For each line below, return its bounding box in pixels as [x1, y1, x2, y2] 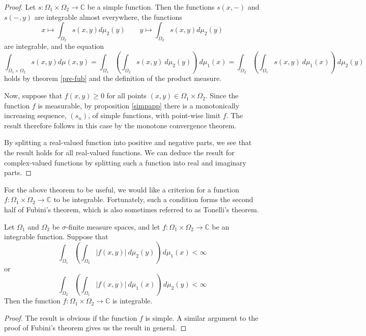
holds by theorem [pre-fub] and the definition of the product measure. [4, 73, 221, 83]
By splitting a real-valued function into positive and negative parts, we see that [4, 137, 252, 148]
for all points [106, 90, 147, 101]
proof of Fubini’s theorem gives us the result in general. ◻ [4, 322, 187, 333]
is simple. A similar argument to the [145, 312, 259, 323]
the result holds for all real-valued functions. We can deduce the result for [4, 147, 235, 158]
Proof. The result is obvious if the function [4, 312, 137, 323]
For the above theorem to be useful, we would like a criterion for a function [4, 184, 239, 194]
